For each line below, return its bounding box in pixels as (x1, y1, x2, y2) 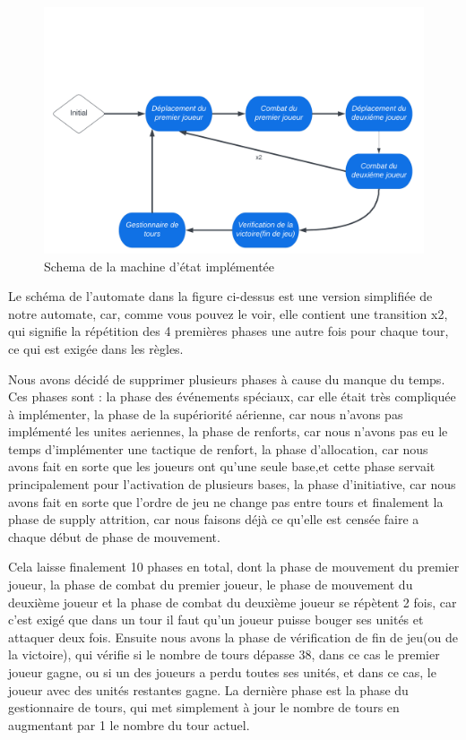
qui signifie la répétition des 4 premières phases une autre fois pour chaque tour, (8, 322, 449, 340)
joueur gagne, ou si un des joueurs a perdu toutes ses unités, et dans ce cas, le (8, 663, 436, 681)
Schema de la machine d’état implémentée (44, 256, 275, 275)
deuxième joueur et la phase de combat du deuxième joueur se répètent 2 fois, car (8, 592, 457, 611)
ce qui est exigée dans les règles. (8, 339, 184, 357)
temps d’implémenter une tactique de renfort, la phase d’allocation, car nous (8, 439, 428, 458)
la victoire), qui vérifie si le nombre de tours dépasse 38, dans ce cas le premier (8, 645, 440, 664)
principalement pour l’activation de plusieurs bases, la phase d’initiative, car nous (8, 475, 456, 494)
